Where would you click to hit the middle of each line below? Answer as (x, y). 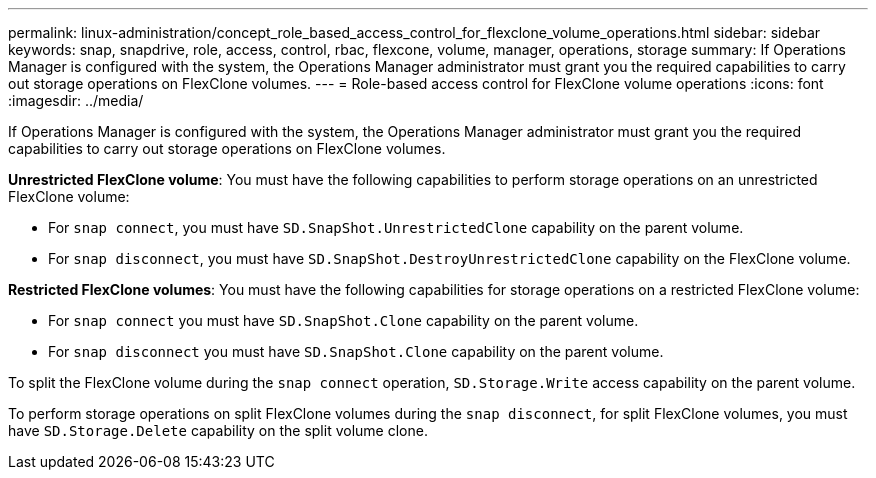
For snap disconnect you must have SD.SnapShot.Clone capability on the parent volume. (356, 351)
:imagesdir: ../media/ (76, 100)
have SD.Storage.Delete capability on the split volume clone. (218, 430)
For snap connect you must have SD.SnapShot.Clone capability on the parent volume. (343, 320)
